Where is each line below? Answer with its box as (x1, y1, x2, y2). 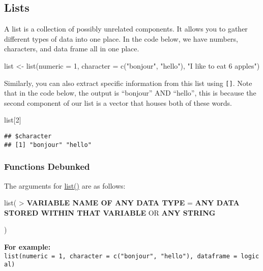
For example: (4, 241, 51, 252)
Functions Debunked (4, 160, 90, 173)
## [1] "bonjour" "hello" (4, 141, 92, 148)
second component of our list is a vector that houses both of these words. (4, 97, 232, 108)
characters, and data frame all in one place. (4, 43, 139, 54)
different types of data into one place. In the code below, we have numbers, (4, 33, 238, 44)
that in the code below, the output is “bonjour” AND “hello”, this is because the (4, 87, 256, 98)
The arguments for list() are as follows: (4, 180, 126, 191)
